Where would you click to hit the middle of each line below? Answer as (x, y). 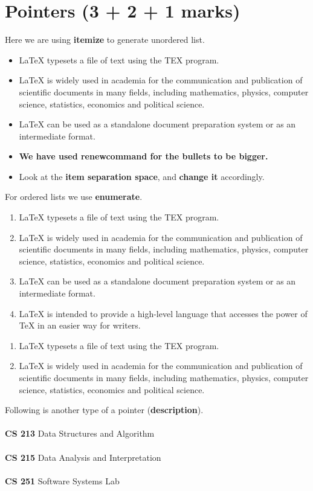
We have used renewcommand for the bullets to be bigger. (144, 156)
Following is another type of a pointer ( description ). (104, 410)
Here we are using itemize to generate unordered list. (105, 40)
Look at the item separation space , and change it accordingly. (142, 176)
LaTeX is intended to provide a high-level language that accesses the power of (163, 313)
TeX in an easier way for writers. (80, 325)
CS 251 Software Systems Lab (62, 480)
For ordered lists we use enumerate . (74, 197)
